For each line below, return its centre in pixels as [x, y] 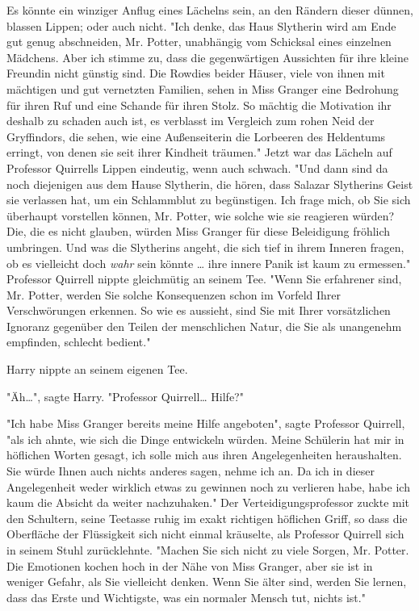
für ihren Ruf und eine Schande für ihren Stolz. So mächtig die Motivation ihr [199, 105]
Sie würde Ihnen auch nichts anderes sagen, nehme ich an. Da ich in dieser [191, 471]
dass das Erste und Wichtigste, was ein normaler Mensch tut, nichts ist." [186, 597]
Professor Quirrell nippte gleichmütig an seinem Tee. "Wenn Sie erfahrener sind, [204, 279]
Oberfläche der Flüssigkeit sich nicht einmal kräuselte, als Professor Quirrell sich [205, 534]
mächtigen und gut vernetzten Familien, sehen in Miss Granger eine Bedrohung [203, 88]
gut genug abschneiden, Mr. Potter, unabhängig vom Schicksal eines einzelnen [199, 42]
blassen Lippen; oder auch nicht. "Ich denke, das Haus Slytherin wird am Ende [201, 25]
